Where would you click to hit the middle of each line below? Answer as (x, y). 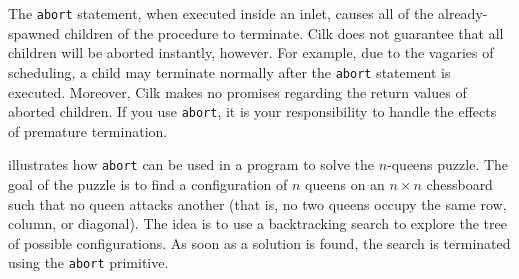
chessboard (459, 184)
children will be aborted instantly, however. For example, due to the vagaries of (251, 52)
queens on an (345, 184)
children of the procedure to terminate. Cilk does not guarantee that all (284, 32)
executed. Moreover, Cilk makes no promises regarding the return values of (237, 91)
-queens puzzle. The (448, 164)
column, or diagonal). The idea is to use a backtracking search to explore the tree (257, 223)
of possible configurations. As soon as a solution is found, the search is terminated (259, 242)
